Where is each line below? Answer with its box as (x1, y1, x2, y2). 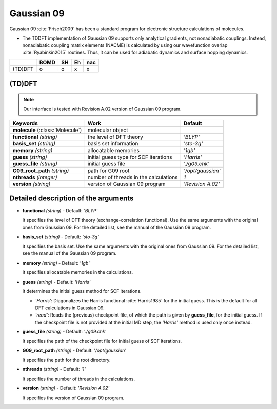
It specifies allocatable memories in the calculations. (22, 269, 133, 275)
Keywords (12, 120, 38, 127)
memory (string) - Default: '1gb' (22, 259, 90, 266)
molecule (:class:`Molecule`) (12, 126, 82, 134)
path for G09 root (87, 167, 130, 174)
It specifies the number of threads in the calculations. (22, 376, 135, 382)
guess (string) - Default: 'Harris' (22, 278, 91, 285)
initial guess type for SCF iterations (87, 153, 172, 160)
